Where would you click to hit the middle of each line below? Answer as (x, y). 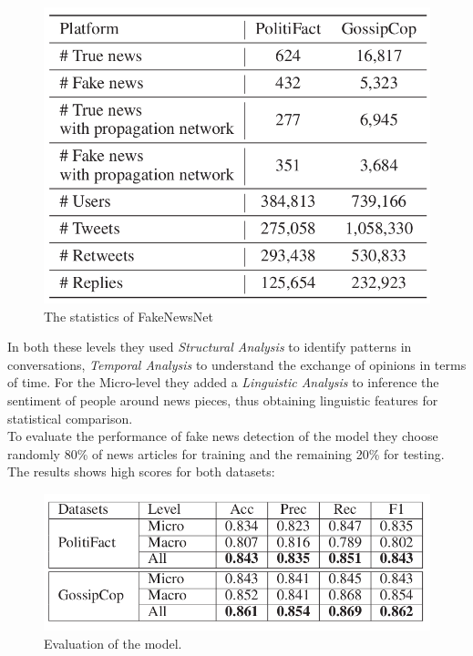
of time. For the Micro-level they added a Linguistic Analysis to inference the (223, 382)
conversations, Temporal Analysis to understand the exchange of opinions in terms (237, 364)
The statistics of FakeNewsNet (129, 316)
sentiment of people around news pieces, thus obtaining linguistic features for (223, 400)
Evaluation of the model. (113, 643)
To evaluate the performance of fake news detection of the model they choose (223, 436)
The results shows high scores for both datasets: (141, 471)
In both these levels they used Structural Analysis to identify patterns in (210, 347)
